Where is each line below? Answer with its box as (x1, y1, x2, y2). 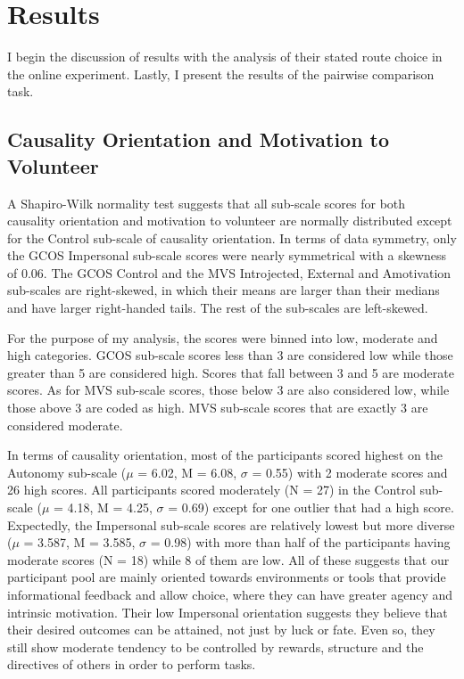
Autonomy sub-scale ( (7, 462, 127, 481)
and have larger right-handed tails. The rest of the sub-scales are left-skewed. (7, 299, 428, 317)
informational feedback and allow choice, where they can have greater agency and (7, 585, 453, 603)
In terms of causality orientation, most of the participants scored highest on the (7, 446, 443, 464)
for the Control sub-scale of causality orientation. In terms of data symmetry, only (7, 228, 457, 247)
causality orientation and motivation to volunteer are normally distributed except (7, 211, 452, 230)
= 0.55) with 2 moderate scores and (252, 462, 448, 481)
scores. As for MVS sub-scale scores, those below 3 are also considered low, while (7, 380, 450, 399)
